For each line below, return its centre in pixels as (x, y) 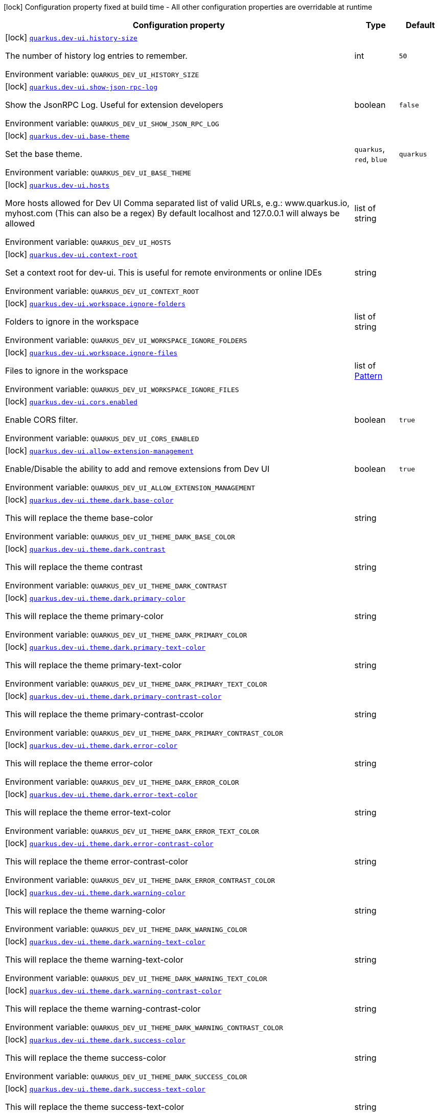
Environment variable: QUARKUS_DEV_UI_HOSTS (88, 242)
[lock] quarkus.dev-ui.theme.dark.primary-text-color (105, 647)
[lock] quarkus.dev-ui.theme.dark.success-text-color (105, 1088)
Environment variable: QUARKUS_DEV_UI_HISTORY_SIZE (102, 74)
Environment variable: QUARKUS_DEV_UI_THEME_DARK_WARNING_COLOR (126, 929)
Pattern (368, 376)
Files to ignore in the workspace (67, 371)
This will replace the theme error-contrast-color (97, 861)
